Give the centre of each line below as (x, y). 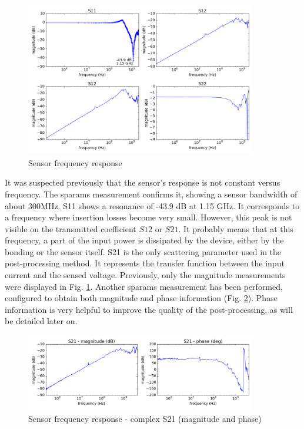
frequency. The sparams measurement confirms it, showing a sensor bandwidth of (151, 194)
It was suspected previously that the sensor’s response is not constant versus (143, 182)
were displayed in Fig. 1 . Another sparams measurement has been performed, (144, 286)
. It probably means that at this (236, 228)
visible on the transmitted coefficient (71, 228)
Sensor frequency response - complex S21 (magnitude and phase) (145, 418)
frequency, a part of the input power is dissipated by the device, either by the (144, 240)
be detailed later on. (41, 321)
